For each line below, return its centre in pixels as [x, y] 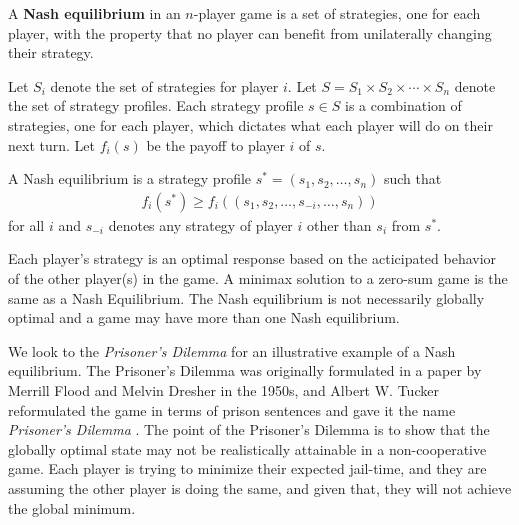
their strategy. [51, 52]
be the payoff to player [215, 144]
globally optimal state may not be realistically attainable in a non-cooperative [247, 448]
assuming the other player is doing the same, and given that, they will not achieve [260, 487]
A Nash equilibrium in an [94, 13]
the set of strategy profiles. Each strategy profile [156, 105]
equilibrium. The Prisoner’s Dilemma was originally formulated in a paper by [245, 370]
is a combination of [403, 105]
